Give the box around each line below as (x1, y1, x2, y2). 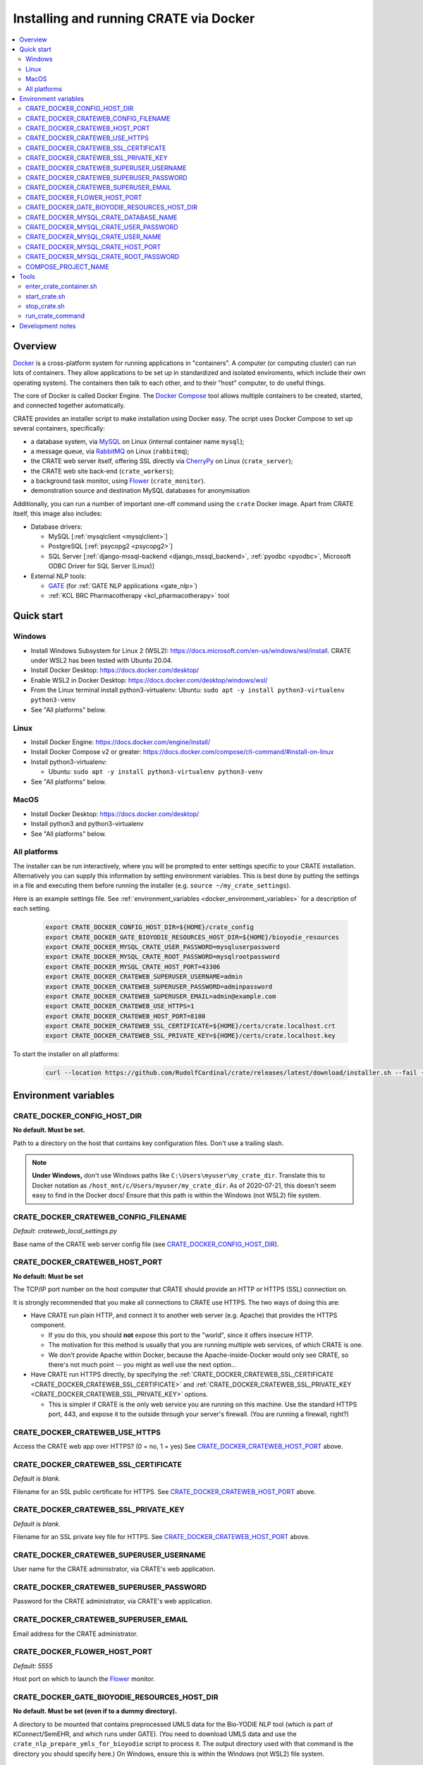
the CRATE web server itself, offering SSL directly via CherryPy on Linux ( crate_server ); (30, 457, 293, 465)
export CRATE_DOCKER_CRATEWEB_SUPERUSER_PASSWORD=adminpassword (45, 982, 273, 991)
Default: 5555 (13, 1661, 53, 1670)
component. (30, 1321, 66, 1329)
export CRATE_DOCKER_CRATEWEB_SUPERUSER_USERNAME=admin (45, 973, 243, 981)
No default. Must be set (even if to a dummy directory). (13, 1707, 178, 1716)
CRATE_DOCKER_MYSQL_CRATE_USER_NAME (25, 233, 162, 241)
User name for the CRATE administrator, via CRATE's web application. (13, 1564, 216, 1574)
